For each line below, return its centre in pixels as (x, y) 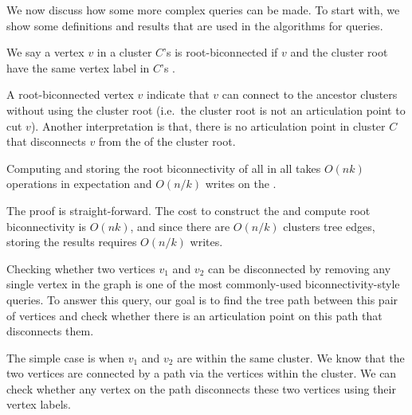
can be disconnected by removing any (299, 268)
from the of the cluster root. (167, 141)
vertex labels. (39, 404)
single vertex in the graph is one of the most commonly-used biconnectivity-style (203, 284)
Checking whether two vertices (81, 268)
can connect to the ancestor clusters (310, 94)
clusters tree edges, (329, 226)
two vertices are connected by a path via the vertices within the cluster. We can (202, 373)
